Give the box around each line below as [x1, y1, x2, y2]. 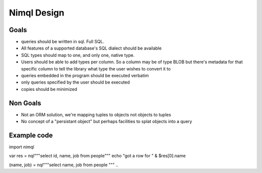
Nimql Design [9, 7, 65, 18]
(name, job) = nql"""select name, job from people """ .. [9, 162, 118, 168]
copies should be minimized [21, 86, 77, 92]
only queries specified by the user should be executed [21, 79, 130, 85]
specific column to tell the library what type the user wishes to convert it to [21, 66, 171, 71]
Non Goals [9, 99, 41, 107]
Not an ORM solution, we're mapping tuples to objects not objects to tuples [21, 112, 171, 118]
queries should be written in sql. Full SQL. [21, 39, 104, 45]
